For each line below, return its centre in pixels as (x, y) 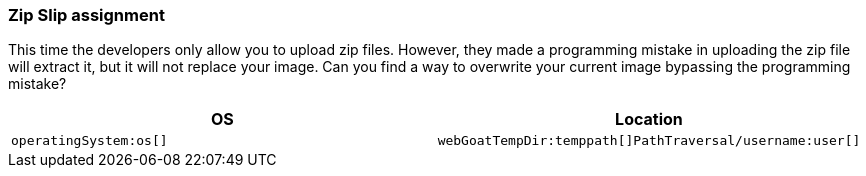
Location (649, 119)
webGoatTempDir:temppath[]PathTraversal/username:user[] (649, 141)
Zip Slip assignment (86, 15)
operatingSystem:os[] (89, 141)
